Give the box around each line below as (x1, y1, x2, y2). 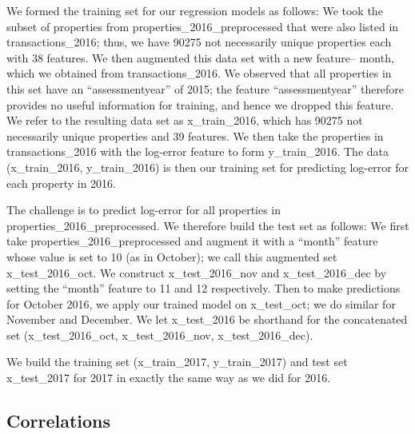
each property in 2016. (6, 174, 116, 191)
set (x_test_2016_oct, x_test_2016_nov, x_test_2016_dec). (6, 326, 313, 343)
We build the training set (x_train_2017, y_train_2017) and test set (6, 353, 348, 370)
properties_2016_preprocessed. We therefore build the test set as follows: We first (6, 217, 409, 233)
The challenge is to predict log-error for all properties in (6, 201, 281, 218)
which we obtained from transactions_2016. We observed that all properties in (6, 65, 392, 82)
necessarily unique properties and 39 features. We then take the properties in (6, 127, 384, 144)
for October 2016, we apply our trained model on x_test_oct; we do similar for (6, 295, 396, 312)
